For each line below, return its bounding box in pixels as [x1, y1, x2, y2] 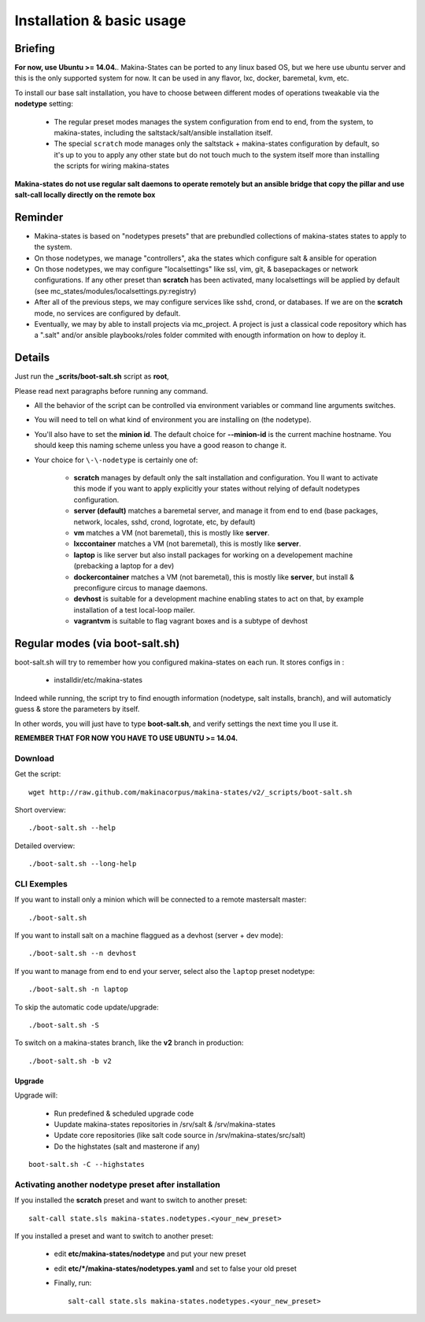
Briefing [14, 42, 55, 55]
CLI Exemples [14, 878, 68, 889]
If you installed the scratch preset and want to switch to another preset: [14, 1195, 248, 1205]
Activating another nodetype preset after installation [14, 1179, 220, 1190]
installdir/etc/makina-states [54, 676, 143, 685]
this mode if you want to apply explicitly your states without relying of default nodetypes [73, 484, 360, 494]
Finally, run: [54, 1278, 92, 1287]
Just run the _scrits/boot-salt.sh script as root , [14, 372, 169, 381]
